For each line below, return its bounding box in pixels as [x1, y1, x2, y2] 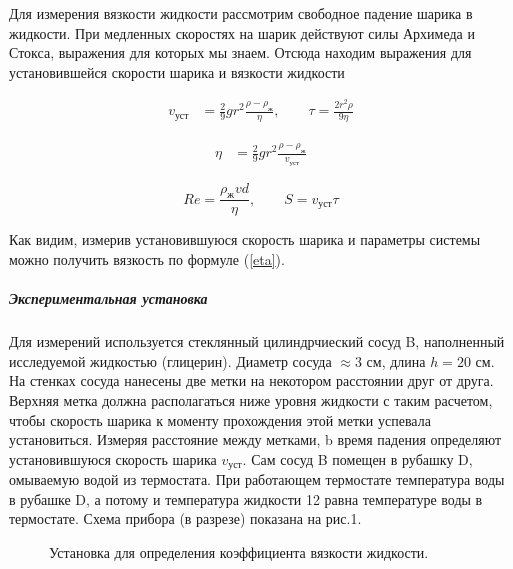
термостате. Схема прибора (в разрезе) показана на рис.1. [9, 508, 362, 529]
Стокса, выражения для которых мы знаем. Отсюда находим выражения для [9, 42, 472, 63]
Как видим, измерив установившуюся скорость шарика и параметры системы [9, 229, 481, 250]
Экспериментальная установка [9, 288, 208, 309]
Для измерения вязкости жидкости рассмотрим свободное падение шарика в [9, 3, 473, 23]
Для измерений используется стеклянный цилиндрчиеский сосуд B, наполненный [9, 331, 505, 352]
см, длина [366, 350, 426, 371]
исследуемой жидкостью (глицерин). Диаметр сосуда [9, 350, 332, 371]
